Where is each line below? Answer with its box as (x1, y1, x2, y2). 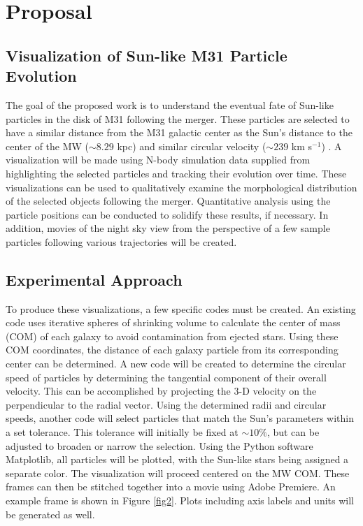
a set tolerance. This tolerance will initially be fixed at (6, 425, 239, 439)
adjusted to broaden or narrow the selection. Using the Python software (6, 438, 313, 453)
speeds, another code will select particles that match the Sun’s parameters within (6, 411, 354, 425)
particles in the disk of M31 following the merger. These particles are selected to (6, 111, 350, 126)
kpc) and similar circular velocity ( (117, 138, 266, 153)
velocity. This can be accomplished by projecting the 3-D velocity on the (6, 383, 317, 398)
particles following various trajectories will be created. (6, 234, 237, 249)
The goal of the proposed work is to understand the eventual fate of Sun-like (6, 97, 334, 112)
